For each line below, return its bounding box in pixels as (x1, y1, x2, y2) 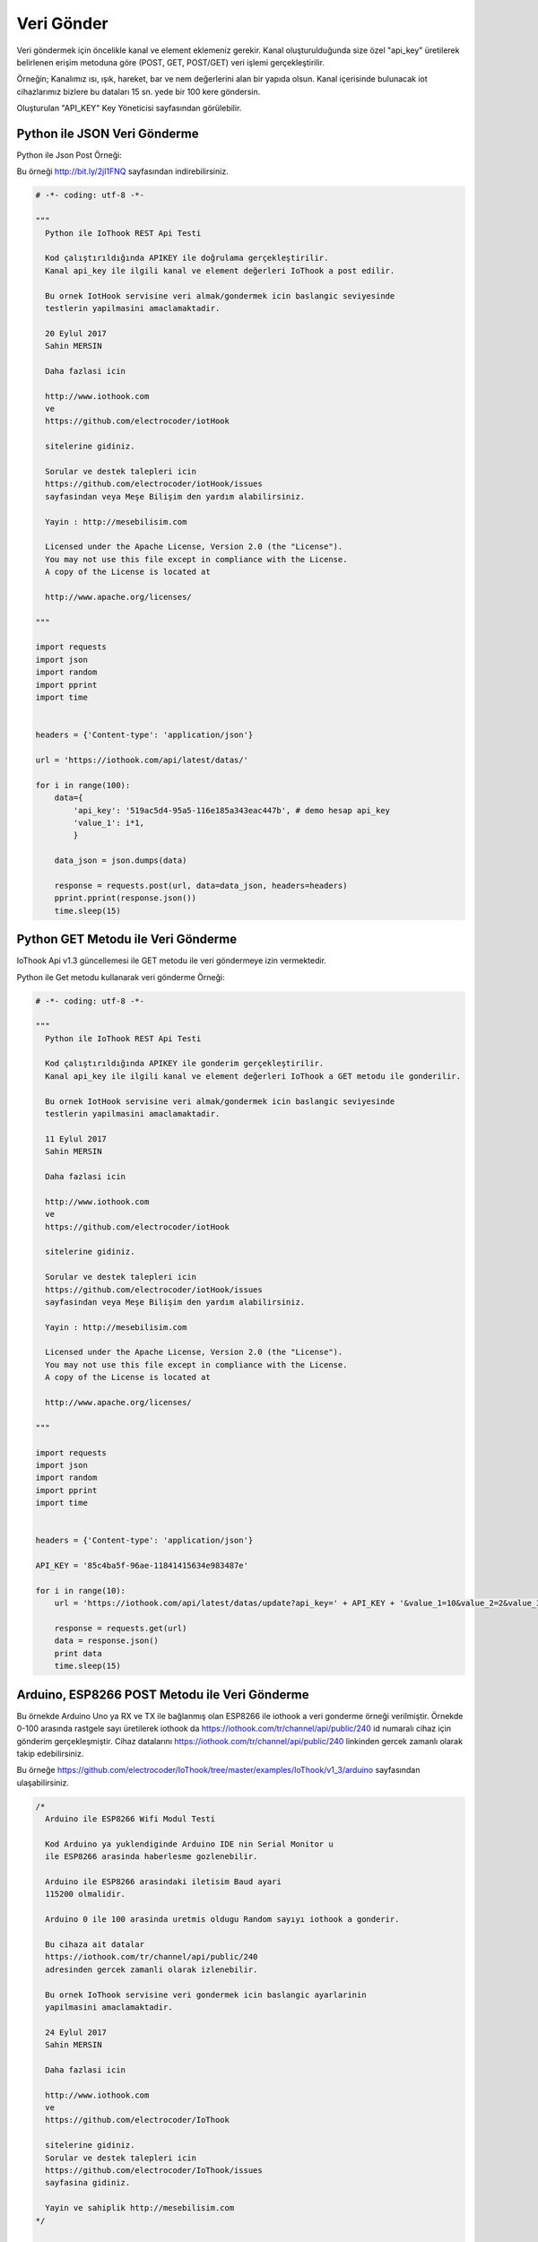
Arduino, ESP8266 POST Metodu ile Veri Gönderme (16, 1687, 309, 1702)
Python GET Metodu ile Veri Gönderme (16, 932, 238, 947)
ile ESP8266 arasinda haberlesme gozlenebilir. (45, 1852, 258, 1862)
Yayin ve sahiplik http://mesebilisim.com (45, 2203, 235, 2213)
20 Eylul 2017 (45, 328, 108, 338)
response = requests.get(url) (54, 1623, 187, 1634)
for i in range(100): (35, 780, 131, 790)
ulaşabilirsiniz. (16, 1777, 70, 1788)
